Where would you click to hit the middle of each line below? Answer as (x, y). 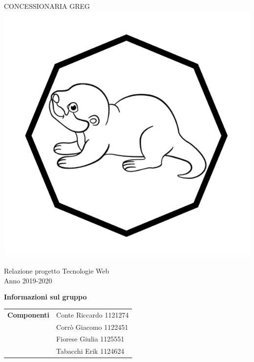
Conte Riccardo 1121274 (93, 314)
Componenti (29, 314)
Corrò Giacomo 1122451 (92, 327)
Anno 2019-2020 (28, 280)
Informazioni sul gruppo (45, 297)
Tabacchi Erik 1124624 (90, 351)
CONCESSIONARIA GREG (47, 6)
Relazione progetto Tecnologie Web (57, 271)
